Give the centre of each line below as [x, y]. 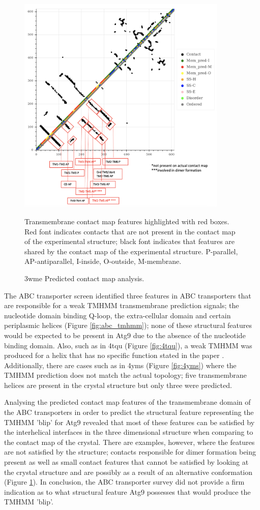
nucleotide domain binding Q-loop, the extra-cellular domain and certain [118, 315]
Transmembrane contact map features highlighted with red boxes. [127, 221]
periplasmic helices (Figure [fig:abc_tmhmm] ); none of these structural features [128, 325]
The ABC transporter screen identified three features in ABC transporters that [128, 295]
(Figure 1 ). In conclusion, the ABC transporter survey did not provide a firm [124, 482]
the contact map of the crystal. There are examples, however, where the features [129, 442]
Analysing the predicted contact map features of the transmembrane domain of [127, 402]
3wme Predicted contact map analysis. [84, 278]
